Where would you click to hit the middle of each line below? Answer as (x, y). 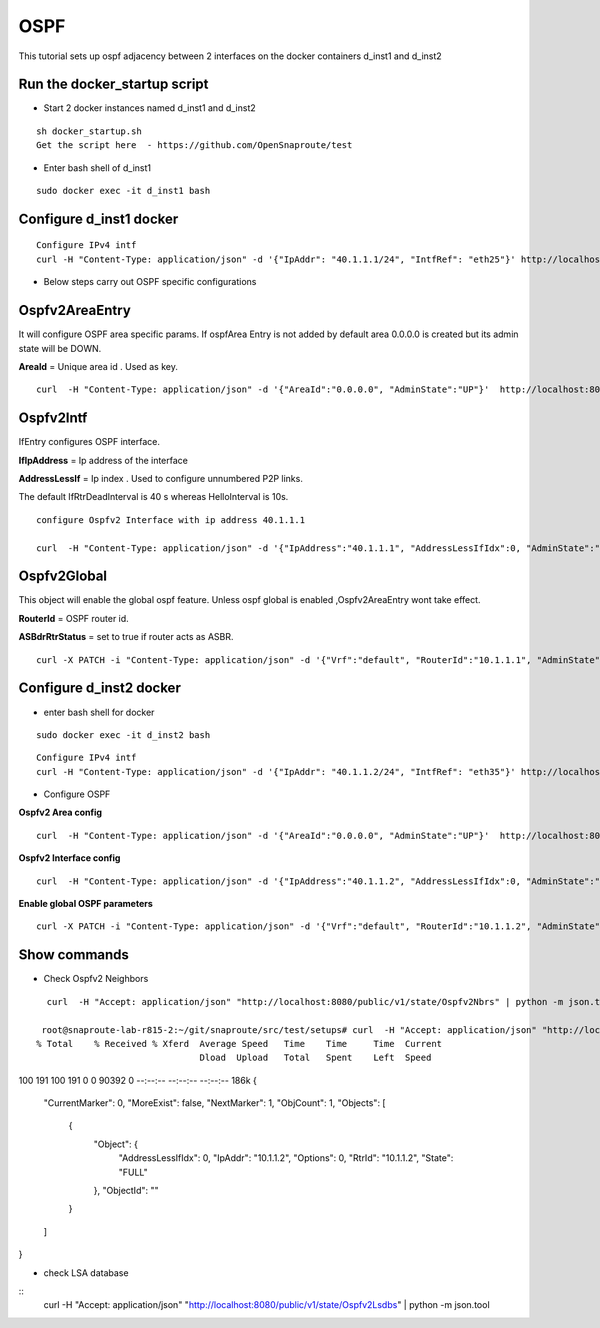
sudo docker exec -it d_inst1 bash (123, 191)
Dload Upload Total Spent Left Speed (315, 1058)
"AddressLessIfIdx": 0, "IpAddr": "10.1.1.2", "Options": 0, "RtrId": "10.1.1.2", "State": (286, 1158)
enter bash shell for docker (99, 712)
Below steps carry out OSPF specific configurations (150, 282)
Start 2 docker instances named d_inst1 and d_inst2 (150, 108)
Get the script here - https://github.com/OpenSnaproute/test (194, 145)
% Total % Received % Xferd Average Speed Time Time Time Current (239, 1043)
